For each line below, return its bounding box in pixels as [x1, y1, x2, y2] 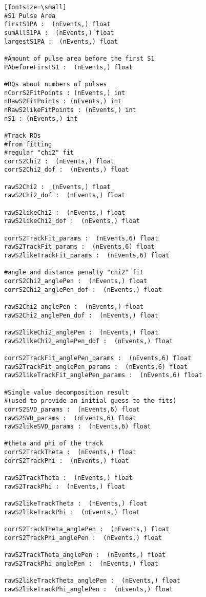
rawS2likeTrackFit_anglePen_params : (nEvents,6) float [4, 371, 202, 379]
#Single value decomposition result [4, 388, 129, 396]
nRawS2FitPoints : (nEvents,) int [4, 98, 122, 105]
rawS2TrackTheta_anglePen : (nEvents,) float [4, 551, 166, 558]
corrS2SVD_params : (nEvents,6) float [4, 405, 140, 413]
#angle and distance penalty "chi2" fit [4, 269, 144, 276]
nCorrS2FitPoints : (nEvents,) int [4, 89, 126, 97]
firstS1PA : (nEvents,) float [4, 21, 111, 28]
